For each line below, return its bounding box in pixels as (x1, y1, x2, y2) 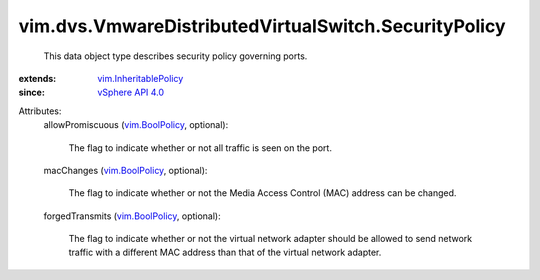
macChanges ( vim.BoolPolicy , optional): (43, 164, 208, 176)
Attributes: (18, 105, 62, 117)
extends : (18, 72, 57, 84)
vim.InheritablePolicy (97, 72, 184, 84)
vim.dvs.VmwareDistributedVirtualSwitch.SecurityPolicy (18, 15, 506, 37)
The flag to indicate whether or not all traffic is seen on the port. (68, 141, 332, 154)
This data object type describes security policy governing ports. (43, 50, 308, 62)
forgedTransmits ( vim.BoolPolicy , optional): (43, 210, 221, 222)
